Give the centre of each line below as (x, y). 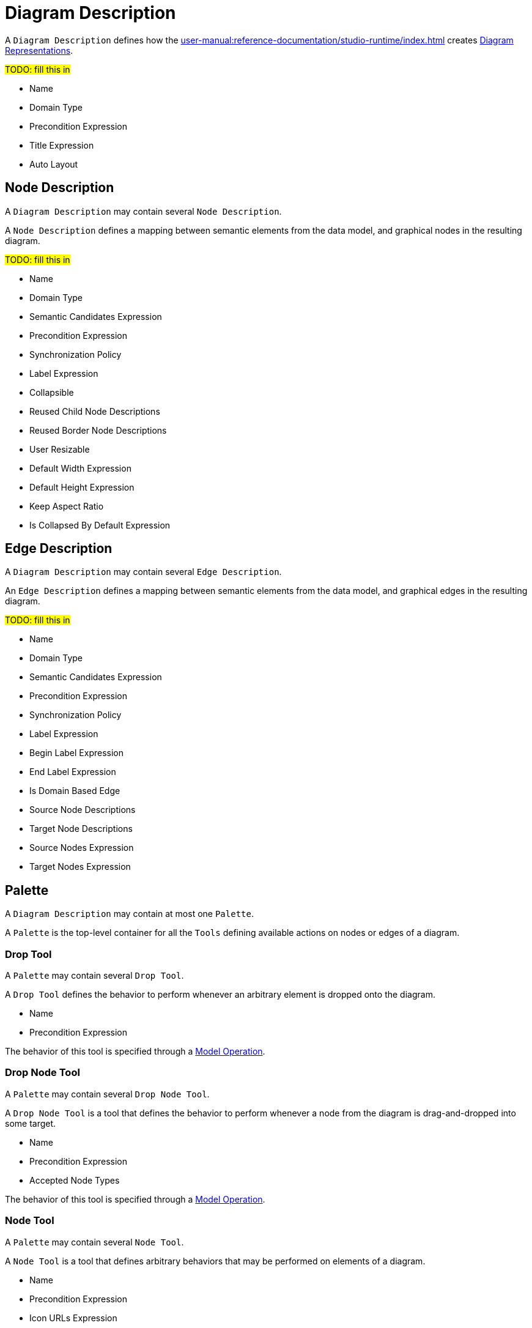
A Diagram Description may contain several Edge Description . (143, 572)
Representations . (39, 50)
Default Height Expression (82, 487)
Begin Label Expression (77, 753)
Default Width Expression (80, 468)
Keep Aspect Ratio (67, 506)
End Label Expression (73, 772)
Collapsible (52, 392)
